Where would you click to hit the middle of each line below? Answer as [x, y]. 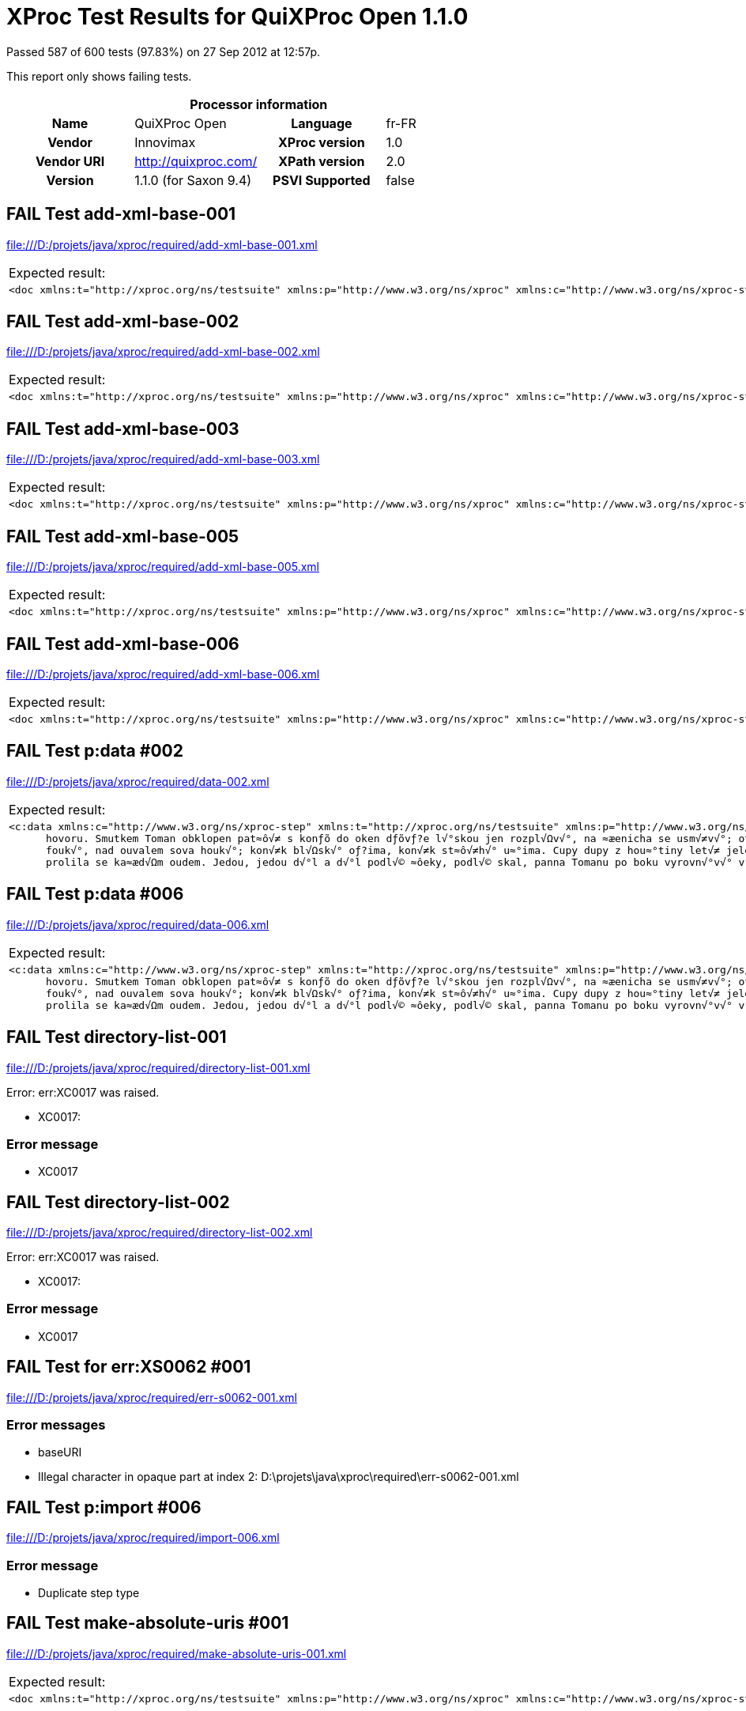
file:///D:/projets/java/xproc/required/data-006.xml [138, 924]
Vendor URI [70, 161]
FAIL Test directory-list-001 [117, 1037]
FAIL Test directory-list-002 [118, 1202]
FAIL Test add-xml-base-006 [123, 644]
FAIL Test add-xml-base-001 [121, 214]
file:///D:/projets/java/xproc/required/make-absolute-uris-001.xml [177, 1653]
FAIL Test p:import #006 [104, 1507]
